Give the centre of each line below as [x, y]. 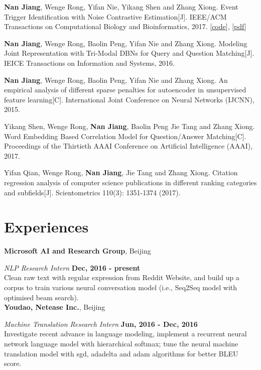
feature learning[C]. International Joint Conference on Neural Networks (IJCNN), [129, 99]
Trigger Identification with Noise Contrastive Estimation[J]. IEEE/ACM [115, 16]
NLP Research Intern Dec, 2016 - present [72, 267]
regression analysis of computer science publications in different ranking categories [130, 182]
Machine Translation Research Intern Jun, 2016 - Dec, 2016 [101, 324]
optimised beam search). [41, 297]
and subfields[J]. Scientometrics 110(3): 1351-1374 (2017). [92, 192]
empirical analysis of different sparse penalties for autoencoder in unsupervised [125, 90]
